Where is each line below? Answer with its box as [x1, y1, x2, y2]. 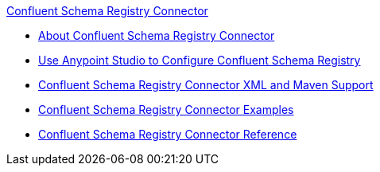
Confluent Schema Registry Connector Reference [38, 127, 297, 141]
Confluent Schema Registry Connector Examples [38, 103, 294, 116]
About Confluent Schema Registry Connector [38, 29, 275, 42]
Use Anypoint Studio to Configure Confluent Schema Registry [38, 53, 361, 67]
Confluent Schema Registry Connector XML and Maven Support [38, 78, 374, 92]
